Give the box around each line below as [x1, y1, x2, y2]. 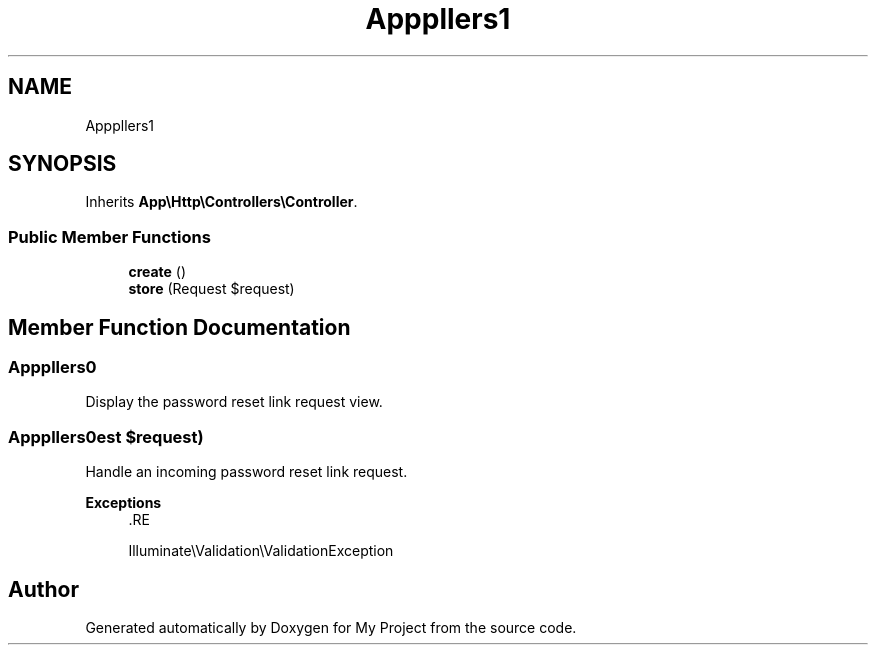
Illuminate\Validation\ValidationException [128, 542, 394, 560]
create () [128, 263, 187, 281]
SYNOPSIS [8, 151, 117, 177]
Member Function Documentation [8, 314, 351, 340]
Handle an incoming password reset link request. [85, 463, 408, 481]
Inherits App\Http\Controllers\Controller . [85, 193, 358, 211]
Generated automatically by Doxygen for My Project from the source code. [85, 619, 577, 636]
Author [8, 576, 79, 602]
